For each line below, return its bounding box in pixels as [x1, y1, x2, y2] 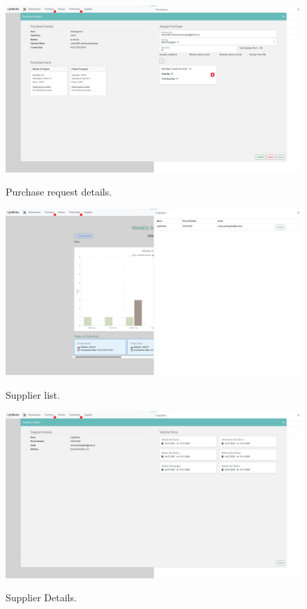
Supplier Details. [6, 590, 77, 605]
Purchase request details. [6, 184, 112, 199]
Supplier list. [6, 387, 60, 402]
